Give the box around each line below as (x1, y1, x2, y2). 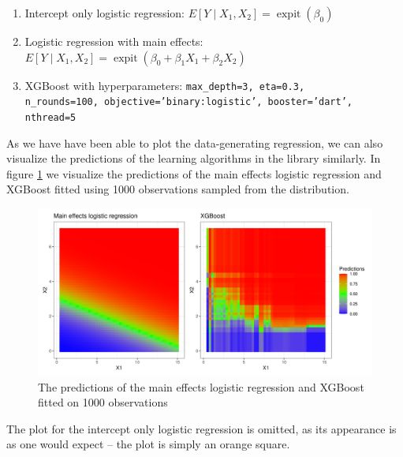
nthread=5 (24, 111, 76, 123)
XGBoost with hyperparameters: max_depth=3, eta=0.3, (24, 77, 305, 93)
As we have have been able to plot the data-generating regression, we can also (6, 134, 383, 151)
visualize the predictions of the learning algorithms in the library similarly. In (6, 150, 381, 167)
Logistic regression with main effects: (24, 33, 203, 49)
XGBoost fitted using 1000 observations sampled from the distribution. (6, 181, 349, 197)
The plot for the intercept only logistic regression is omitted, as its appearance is (6, 420, 397, 436)
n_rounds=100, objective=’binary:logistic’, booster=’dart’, (24, 96, 353, 108)
